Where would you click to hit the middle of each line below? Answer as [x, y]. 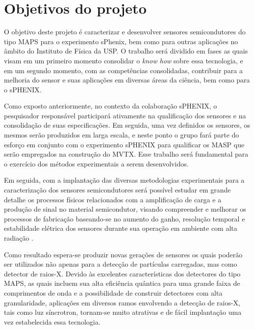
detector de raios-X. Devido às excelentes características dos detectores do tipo [122, 273]
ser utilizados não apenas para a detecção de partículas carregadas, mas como [121, 264]
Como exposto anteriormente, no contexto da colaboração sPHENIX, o [111, 106]
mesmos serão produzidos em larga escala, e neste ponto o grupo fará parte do [122, 135]
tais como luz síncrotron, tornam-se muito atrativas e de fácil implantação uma [123, 312]
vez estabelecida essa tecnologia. [52, 321]
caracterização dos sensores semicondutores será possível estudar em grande [117, 190]
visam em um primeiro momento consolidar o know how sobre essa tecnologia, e [124, 60]
